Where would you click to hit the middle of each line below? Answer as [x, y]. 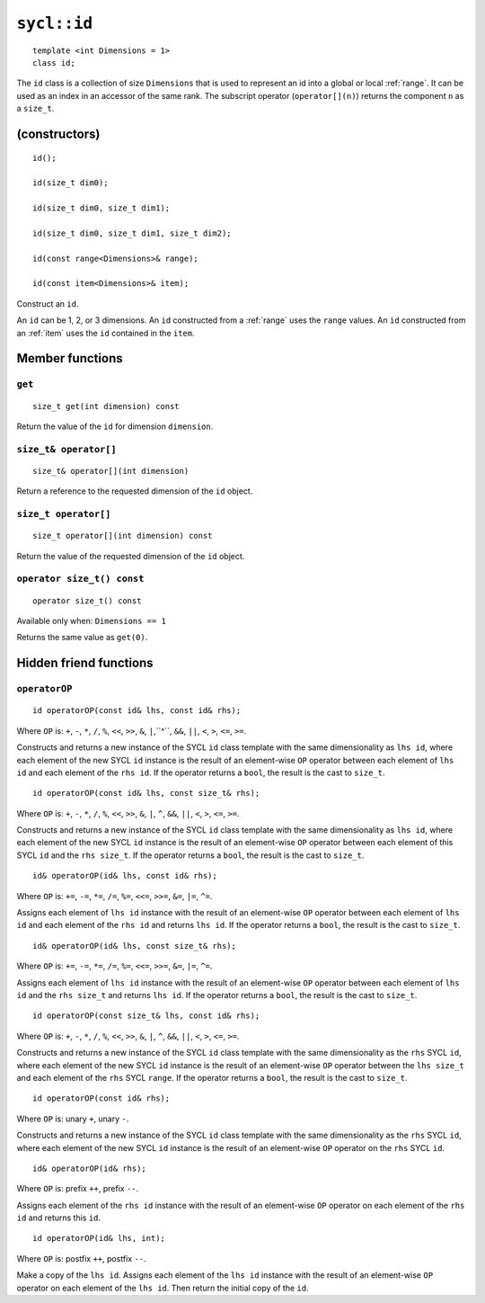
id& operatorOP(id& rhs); [90, 1168]
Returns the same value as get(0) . [82, 638]
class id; [54, 62]
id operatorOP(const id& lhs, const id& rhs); [137, 711]
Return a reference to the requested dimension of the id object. [135, 491]
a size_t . [35, 109]
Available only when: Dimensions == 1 [91, 620]
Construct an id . [48, 303]
